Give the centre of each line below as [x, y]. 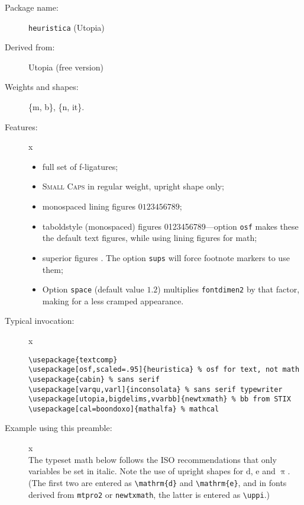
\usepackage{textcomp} [73, 360]
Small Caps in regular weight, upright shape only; [133, 186]
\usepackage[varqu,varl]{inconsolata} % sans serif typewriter [156, 389]
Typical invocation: [40, 321]
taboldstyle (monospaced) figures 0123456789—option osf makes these [170, 226]
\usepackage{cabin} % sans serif [94, 379]
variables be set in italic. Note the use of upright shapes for [136, 471]
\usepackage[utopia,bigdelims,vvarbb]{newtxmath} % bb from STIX [160, 399]
